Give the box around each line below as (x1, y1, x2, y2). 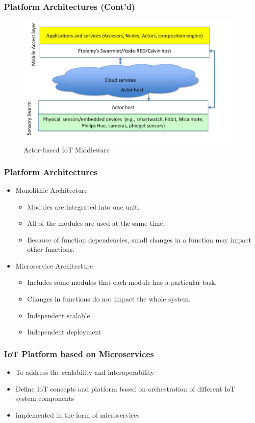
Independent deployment (27, 327, 102, 337)
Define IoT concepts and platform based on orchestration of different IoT (15, 383, 235, 393)
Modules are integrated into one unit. (27, 201, 140, 211)
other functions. (27, 244, 75, 254)
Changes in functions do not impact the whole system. (27, 294, 191, 304)
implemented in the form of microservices (15, 409, 140, 420)
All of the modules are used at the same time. (27, 218, 165, 228)
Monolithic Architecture (15, 184, 88, 195)
